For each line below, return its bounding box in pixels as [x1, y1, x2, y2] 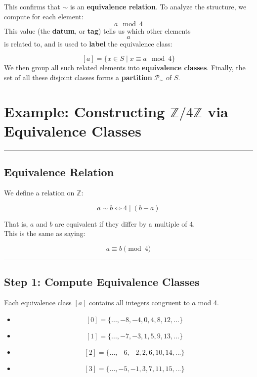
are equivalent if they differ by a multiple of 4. [54, 218, 195, 229]
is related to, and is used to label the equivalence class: [4, 38, 172, 48]
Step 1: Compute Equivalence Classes [4, 274, 200, 289]
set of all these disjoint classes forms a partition [4, 72, 152, 82]
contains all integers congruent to [89, 297, 190, 308]
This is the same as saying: [4, 228, 86, 238]
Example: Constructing [4, 101, 165, 121]
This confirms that [4, 1, 60, 11]
